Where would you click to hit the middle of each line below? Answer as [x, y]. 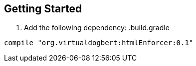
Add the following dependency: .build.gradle [97, 28]
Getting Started [43, 9]
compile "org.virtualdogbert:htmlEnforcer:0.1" [99, 43]
